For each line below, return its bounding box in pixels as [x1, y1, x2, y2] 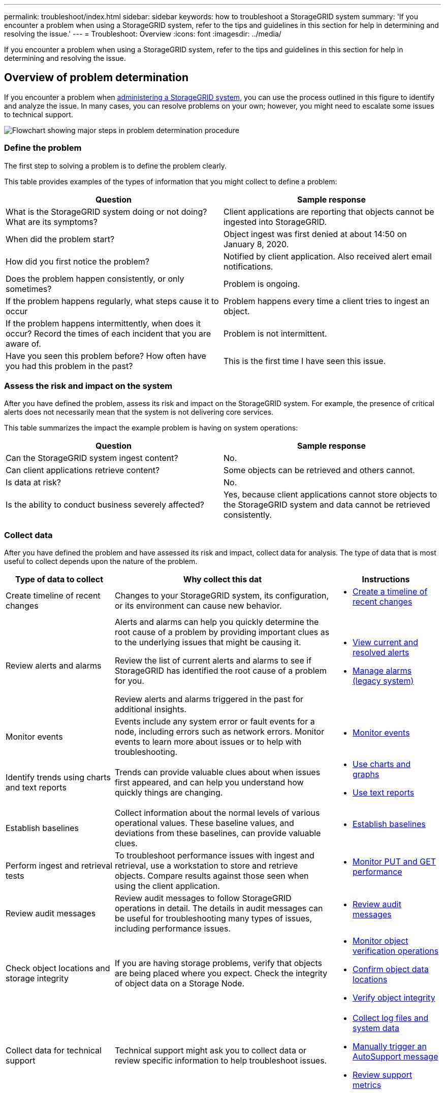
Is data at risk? [6, 477, 61, 488]
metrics [353, 1080, 382, 1090]
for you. [115, 676, 144, 686]
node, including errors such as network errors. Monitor [115, 726, 325, 737]
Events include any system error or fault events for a [115, 716, 315, 727]
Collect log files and [353, 1013, 429, 1023]
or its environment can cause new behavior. [115, 601, 282, 611]
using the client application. [115, 881, 220, 891]
